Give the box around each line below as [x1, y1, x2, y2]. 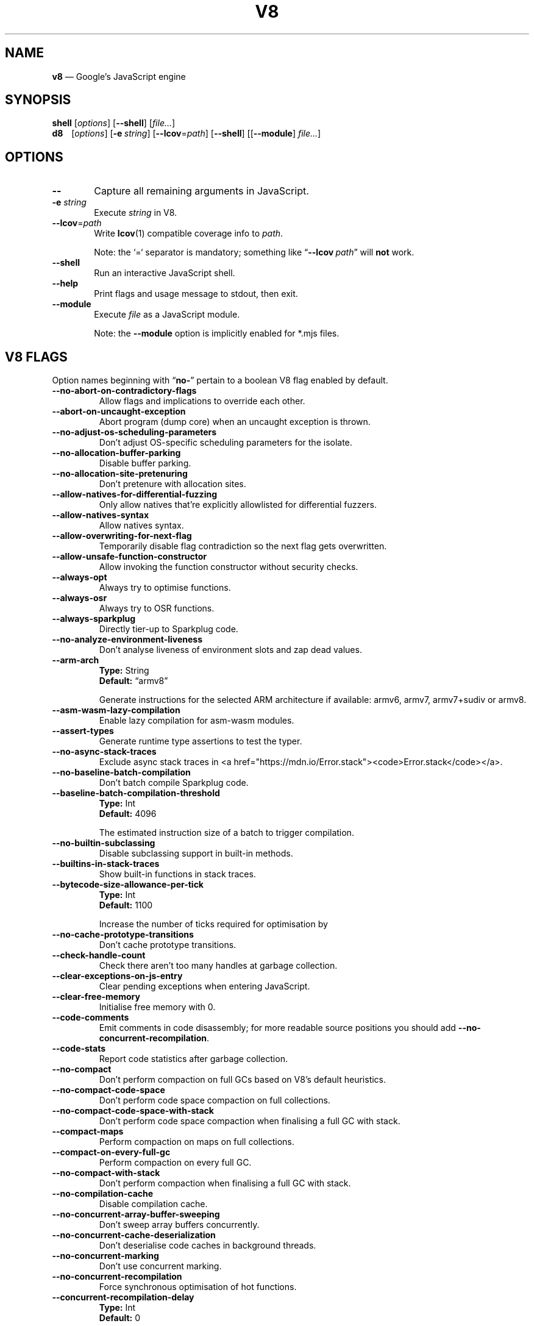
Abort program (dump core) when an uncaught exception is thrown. [99, 416, 371, 427]
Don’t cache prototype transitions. [99, 939, 237, 950]
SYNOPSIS [5, 92, 71, 108]
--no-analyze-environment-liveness [52, 634, 203, 645]
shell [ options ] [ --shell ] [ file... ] [52, 118, 176, 129]
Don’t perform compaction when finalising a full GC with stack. [99, 1178, 351, 1189]
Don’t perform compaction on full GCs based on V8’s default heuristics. [99, 1074, 386, 1085]
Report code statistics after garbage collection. [99, 1053, 288, 1064]
